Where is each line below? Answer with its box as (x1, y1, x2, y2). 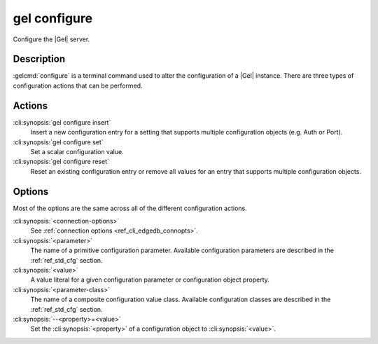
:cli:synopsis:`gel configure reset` (13, 158, 110, 166)
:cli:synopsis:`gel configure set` (13, 137, 104, 146)
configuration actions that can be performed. (13, 81, 143, 90)
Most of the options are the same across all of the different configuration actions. (13, 204, 248, 212)
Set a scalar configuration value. (30, 147, 124, 156)
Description (13, 53, 66, 65)
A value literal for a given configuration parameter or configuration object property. (30, 275, 269, 284)
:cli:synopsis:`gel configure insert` (13, 118, 111, 126)
